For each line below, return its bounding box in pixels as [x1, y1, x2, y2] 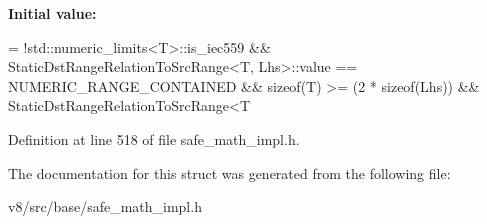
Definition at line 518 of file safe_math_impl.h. [8, 128, 300, 149]
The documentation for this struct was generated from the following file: [8, 162, 451, 183]
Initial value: [8, 3, 97, 23]
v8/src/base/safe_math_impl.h [8, 196, 202, 217]
